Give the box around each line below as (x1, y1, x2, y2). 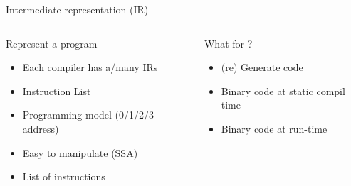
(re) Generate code (221, 60, 303, 75)
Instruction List (22, 83, 91, 98)
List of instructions (22, 169, 105, 184)
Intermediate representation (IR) (6, 2, 149, 16)
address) (22, 121, 59, 136)
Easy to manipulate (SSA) (22, 145, 138, 160)
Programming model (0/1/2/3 (22, 107, 154, 122)
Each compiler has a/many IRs (22, 60, 158, 75)
